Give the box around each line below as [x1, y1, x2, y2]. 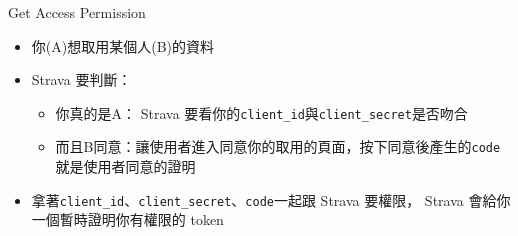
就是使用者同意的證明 [55, 156, 196, 177]
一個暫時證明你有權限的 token [31, 209, 224, 230]
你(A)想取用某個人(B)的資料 [31, 35, 214, 56]
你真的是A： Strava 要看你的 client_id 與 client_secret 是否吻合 [55, 102, 468, 123]
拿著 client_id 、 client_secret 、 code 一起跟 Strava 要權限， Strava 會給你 [31, 189, 511, 210]
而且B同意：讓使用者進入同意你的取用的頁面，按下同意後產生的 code [55, 136, 501, 157]
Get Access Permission [8, 2, 146, 22]
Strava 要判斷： [31, 69, 132, 90]
